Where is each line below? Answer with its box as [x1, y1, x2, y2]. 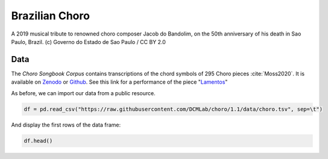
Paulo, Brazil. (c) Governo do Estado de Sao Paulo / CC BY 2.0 [11, 38, 166, 45]
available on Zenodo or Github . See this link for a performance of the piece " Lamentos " [11, 78, 228, 86]
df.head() [24, 137, 53, 144]
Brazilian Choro [11, 9, 90, 22]
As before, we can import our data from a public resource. [11, 89, 156, 96]
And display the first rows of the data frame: [11, 121, 121, 128]
